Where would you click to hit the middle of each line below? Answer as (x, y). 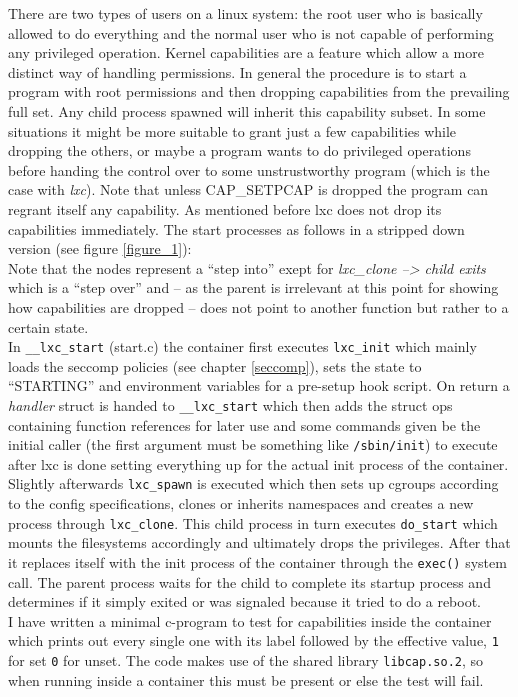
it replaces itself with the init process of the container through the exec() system (257, 561)
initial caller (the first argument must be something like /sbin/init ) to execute (253, 444)
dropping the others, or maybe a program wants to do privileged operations (239, 150)
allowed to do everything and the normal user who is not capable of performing (251, 32)
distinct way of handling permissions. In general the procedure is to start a (237, 71)
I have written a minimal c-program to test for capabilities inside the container (250, 620)
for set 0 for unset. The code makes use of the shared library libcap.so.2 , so (246, 660)
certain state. (48, 326)
